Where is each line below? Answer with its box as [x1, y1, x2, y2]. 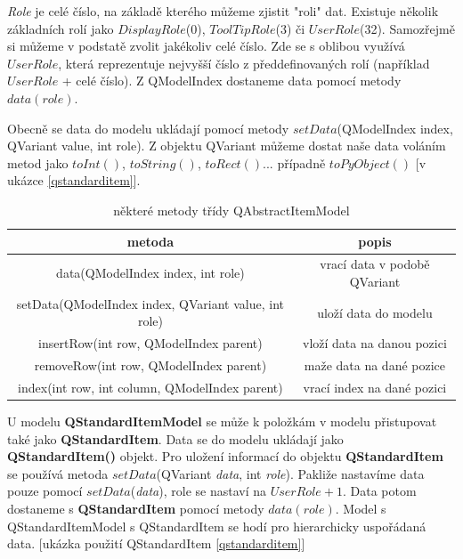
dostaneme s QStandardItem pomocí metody [7, 499, 264, 517]
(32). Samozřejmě [359, 19, 455, 37]
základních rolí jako [7, 19, 114, 37]
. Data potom [342, 482, 417, 500]
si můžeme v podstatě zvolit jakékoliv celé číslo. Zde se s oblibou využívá [7, 36, 405, 55]
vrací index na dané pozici [303, 377, 447, 396]
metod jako [7, 153, 69, 172]
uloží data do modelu [317, 303, 433, 321]
